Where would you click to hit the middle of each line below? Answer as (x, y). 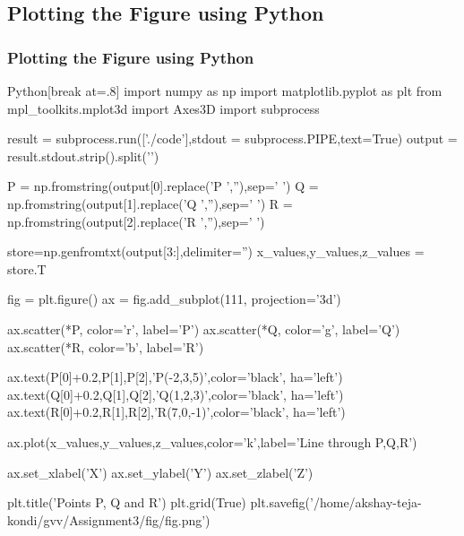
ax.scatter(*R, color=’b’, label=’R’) (106, 346)
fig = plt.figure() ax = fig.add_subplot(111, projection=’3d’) (174, 299)
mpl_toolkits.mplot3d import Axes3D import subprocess (163, 108)
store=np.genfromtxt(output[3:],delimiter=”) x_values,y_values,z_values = (216, 251)
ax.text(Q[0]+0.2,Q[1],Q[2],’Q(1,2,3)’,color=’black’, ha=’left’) (176, 394)
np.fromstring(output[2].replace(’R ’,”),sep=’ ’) (136, 221)
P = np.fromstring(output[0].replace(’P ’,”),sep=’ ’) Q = (163, 186)
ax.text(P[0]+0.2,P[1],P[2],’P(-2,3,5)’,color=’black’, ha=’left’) (175, 377)
